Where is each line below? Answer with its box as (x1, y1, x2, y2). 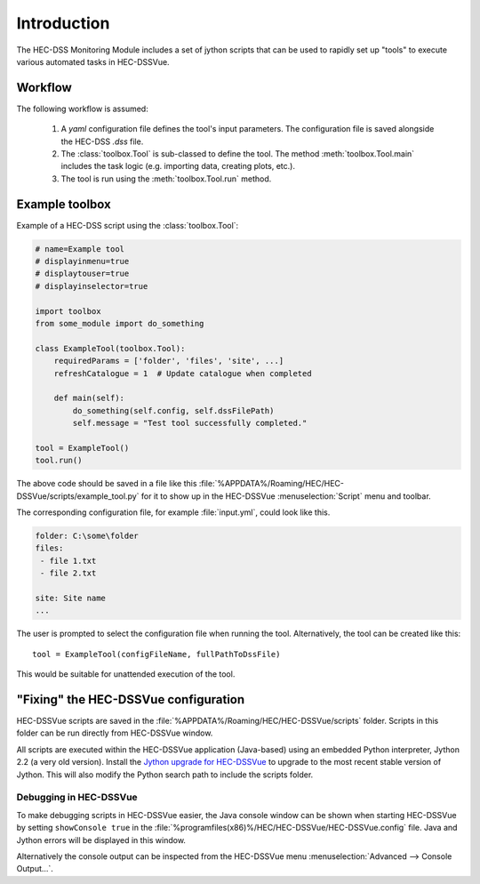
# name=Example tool (35, 244, 124, 253)
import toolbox (35, 306, 101, 316)
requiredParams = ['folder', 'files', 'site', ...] (53, 356, 284, 366)
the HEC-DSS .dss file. (60, 136, 144, 147)
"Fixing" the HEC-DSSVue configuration (16, 692, 245, 707)
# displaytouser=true (35, 269, 130, 279)
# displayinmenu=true (35, 256, 130, 267)
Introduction (16, 13, 110, 33)
